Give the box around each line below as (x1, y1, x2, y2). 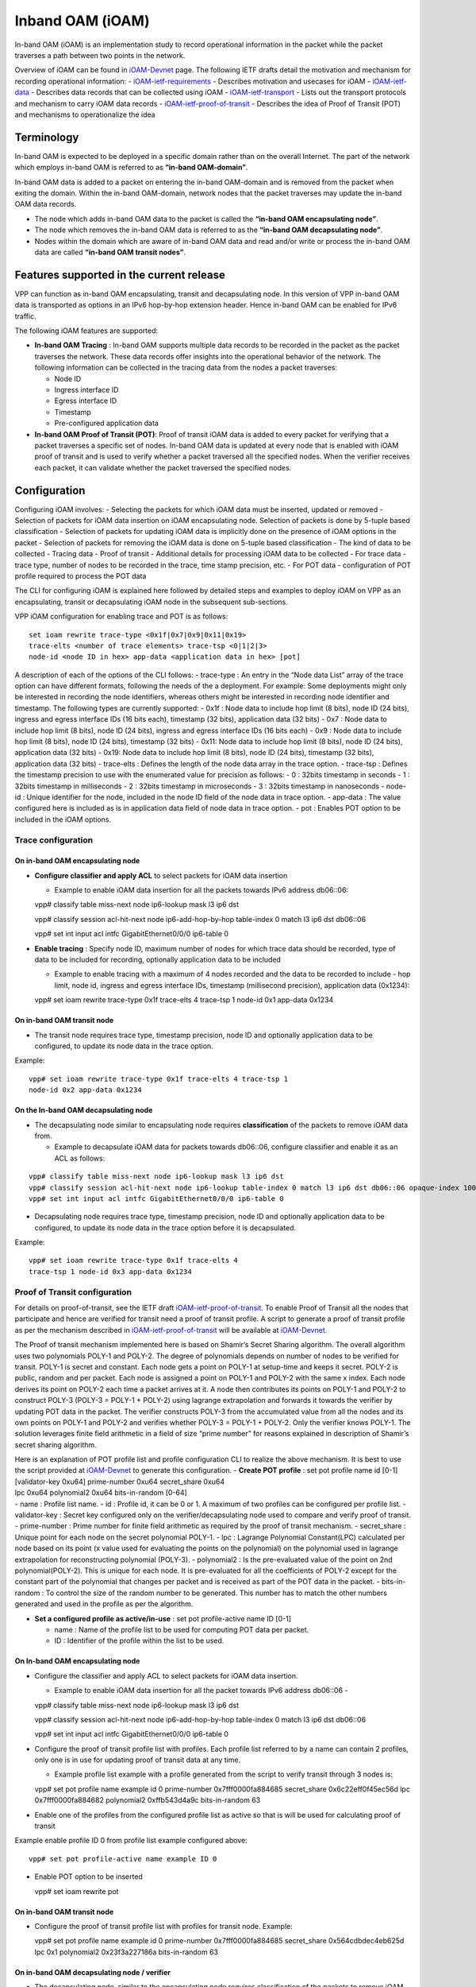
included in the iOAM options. (14, 815, 112, 824)
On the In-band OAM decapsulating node (14, 1106, 153, 1115)
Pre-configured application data (54, 418, 159, 428)
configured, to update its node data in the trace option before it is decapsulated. (34, 1222, 297, 1232)
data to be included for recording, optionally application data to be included (34, 955, 282, 965)
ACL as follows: (54, 1153, 106, 1163)
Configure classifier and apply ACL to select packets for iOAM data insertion (34, 870, 288, 880)
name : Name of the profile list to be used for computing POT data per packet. (54, 1625, 309, 1634)
